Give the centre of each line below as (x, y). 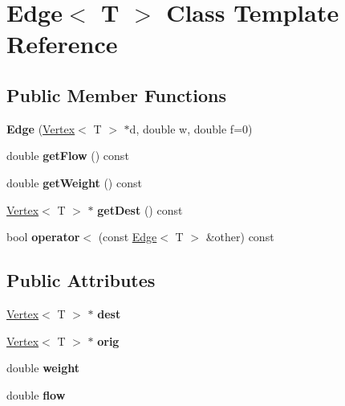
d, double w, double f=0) (191, 128)
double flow (36, 394)
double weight (43, 368)
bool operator (43, 237)
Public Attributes (81, 280)
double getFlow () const (68, 156)
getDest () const (140, 209)
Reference (62, 44)
